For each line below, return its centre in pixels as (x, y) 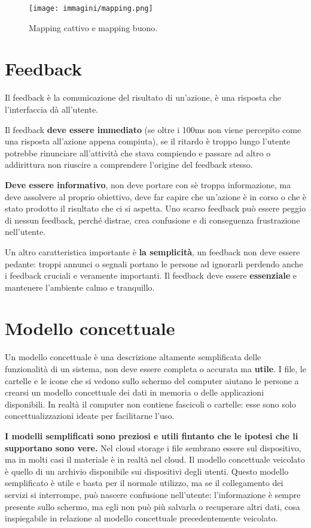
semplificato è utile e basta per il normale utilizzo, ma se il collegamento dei (144, 483)
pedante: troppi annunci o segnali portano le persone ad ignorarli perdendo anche (154, 263)
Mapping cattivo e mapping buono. (93, 27)
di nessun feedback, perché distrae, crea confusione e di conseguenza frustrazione (153, 220)
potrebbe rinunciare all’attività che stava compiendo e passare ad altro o (138, 153)
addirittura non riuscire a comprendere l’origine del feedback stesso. (129, 165)
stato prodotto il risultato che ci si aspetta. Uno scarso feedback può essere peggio (155, 208)
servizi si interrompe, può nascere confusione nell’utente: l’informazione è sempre (153, 494)
